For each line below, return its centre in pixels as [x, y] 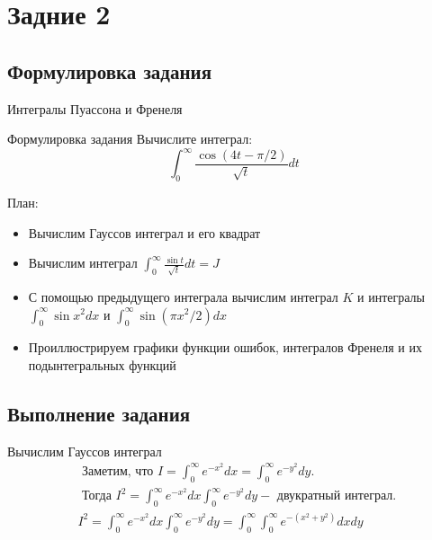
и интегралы [391, 296]
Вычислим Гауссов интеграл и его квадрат [144, 232]
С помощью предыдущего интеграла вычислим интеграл [183, 296]
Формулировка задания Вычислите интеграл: [130, 139]
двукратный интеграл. [337, 496]
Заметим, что [118, 471]
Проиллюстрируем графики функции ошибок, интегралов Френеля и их [225, 347]
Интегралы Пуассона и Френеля [95, 108]
